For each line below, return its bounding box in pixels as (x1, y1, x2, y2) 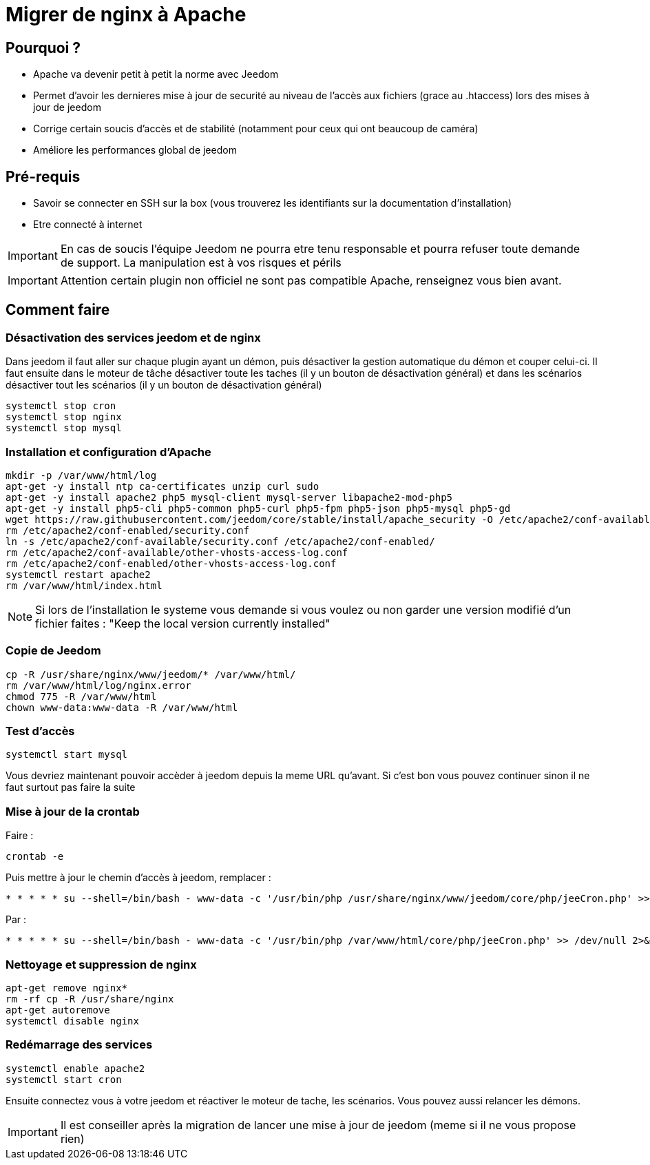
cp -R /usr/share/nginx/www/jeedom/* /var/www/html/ (6, 668, 296, 680)
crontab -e (6, 851, 64, 863)
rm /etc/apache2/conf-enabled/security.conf (6, 524, 250, 536)
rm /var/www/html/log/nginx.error (6, 679, 191, 691)
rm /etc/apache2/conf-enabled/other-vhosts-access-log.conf (6, 557, 337, 569)
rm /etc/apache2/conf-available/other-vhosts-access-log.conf (6, 546, 348, 558)
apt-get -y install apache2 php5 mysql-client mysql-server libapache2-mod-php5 (6, 491, 453, 503)
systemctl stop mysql (6, 422, 122, 434)
